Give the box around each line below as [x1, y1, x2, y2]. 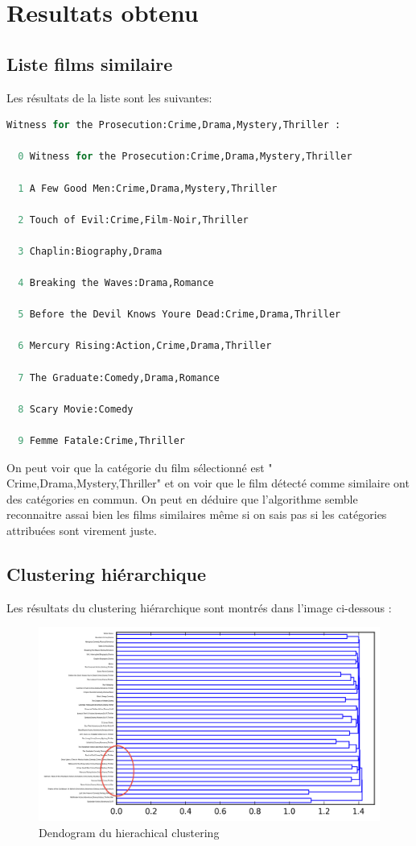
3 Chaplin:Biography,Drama [18, 245, 163, 257]
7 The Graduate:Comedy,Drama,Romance [18, 371, 220, 384]
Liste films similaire [6, 51, 173, 76]
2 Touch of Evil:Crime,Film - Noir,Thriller [18, 214, 249, 226]
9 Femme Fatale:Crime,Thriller [18, 435, 185, 447]
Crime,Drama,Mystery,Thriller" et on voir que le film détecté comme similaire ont [6, 475, 410, 491]
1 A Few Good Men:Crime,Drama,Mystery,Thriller [18, 182, 278, 194]
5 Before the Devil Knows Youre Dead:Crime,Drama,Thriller [18, 309, 341, 321]
